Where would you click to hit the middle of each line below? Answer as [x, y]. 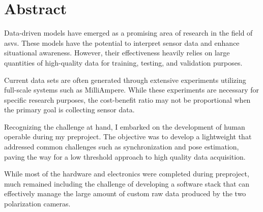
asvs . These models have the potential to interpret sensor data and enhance [122, 42]
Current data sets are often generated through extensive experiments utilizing [125, 80]
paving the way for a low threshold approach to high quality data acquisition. [125, 156]
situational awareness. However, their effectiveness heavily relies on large [117, 53]
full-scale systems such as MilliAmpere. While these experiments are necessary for [132, 90]
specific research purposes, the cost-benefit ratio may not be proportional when [127, 99]
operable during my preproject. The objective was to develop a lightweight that [128, 137]
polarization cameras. [37, 204]
